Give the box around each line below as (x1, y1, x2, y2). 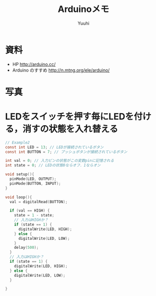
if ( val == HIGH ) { (9, 208, 50, 213)
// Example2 (5, 140, 30, 145)
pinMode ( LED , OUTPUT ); (9, 176, 57, 182)
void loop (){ (5, 195, 32, 200)
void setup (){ (5, 172, 35, 177)
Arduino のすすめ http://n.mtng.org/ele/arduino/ (12, 67, 110, 73)
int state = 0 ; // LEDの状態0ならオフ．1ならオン (5, 163, 101, 168)
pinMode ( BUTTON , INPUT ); (9, 181, 61, 186)
